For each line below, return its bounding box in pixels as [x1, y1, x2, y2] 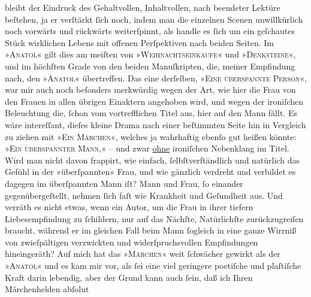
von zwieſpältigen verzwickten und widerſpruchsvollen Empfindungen [5, 235, 258, 248]
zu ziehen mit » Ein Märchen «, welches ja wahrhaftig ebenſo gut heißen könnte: [5, 130, 297, 143]
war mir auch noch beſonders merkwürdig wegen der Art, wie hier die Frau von [5, 83, 296, 96]
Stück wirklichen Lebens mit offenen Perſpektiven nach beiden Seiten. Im [5, 36, 274, 49]
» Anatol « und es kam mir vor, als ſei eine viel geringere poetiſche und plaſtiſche [5, 259, 301, 272]
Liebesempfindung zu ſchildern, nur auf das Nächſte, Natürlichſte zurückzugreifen [5, 212, 304, 225]
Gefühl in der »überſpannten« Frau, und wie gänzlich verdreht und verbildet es [5, 165, 296, 178]
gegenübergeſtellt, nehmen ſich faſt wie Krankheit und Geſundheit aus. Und [5, 189, 283, 201]
